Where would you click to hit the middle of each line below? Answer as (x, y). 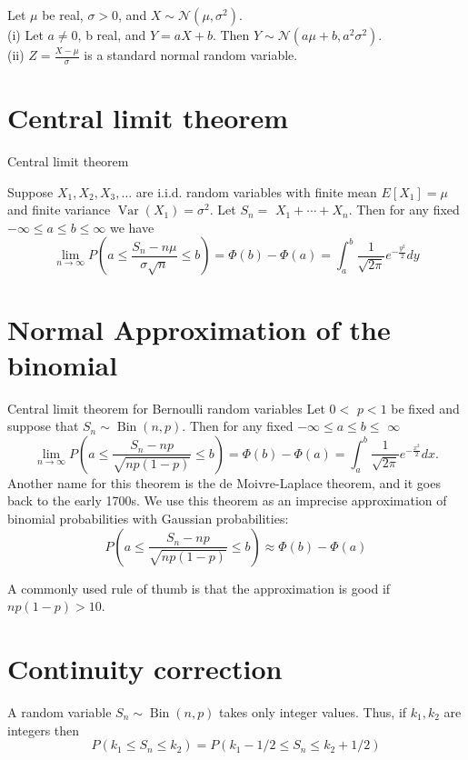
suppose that (43, 426)
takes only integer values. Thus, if (313, 711)
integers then (44, 730)
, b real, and (112, 35)
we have (132, 227)
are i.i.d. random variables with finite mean (256, 191)
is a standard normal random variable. (191, 55)
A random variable (60, 711)
